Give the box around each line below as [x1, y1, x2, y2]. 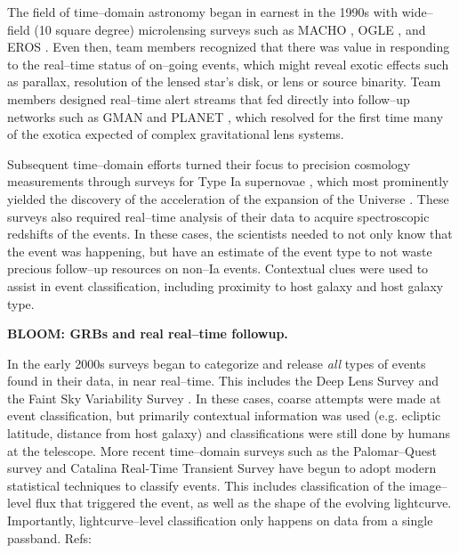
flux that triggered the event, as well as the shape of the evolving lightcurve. [35, 493, 452, 512]
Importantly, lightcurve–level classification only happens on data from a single [7, 511, 433, 530]
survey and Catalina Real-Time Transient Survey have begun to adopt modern [7, 459, 437, 477]
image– [408, 476, 447, 494]
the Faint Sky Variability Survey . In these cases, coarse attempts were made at [7, 388, 441, 407]
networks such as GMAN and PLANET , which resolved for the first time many [7, 107, 444, 126]
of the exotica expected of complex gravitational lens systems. [7, 125, 344, 143]
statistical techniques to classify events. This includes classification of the [7, 476, 406, 494]
